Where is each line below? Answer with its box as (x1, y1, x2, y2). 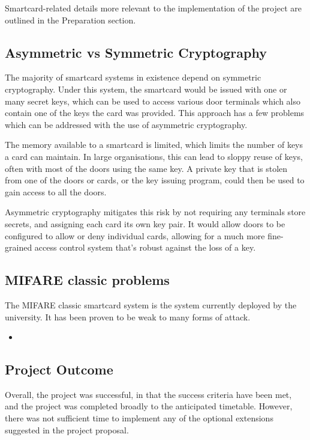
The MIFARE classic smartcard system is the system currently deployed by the (5, 298, 297, 311)
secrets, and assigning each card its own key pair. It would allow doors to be (5, 217, 285, 230)
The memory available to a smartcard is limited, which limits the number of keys (5, 138, 303, 151)
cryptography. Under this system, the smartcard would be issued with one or (5, 82, 287, 95)
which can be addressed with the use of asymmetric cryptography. (5, 118, 248, 130)
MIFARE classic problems (5, 270, 170, 289)
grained (5, 241, 32, 254)
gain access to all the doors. (5, 185, 107, 198)
